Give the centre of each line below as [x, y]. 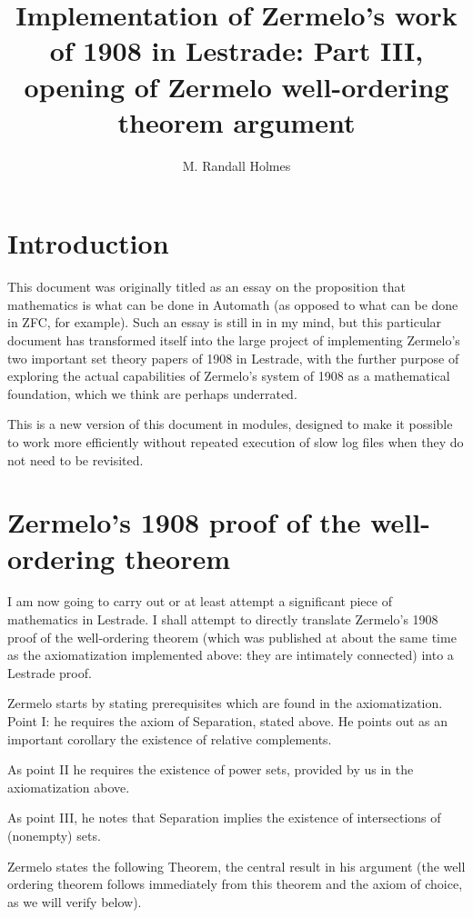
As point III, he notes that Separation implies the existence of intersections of [224, 818]
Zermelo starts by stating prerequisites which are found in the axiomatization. [225, 703]
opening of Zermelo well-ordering [236, 86]
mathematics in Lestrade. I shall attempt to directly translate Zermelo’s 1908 [223, 619]
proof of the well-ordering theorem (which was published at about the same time [232, 637]
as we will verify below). [75, 901]
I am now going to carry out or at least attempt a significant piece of [200, 601]
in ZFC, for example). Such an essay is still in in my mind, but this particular [225, 322]
